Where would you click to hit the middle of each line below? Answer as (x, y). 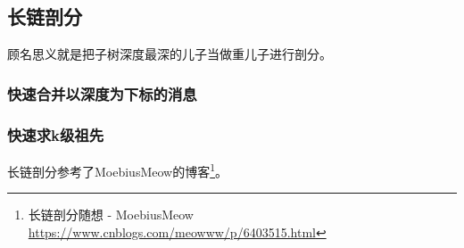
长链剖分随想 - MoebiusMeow (111, 215)
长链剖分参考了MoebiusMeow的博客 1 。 (118, 169)
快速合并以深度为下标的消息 (102, 93)
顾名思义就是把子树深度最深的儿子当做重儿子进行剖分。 (170, 54)
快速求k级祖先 (56, 134)
